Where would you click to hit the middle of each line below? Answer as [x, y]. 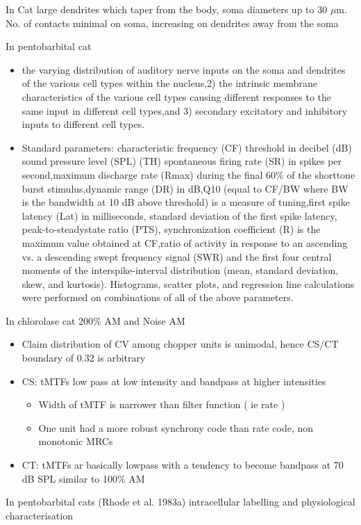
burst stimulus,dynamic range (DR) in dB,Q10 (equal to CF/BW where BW [185, 188]
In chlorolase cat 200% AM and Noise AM [95, 320]
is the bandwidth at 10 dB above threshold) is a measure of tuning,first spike [186, 202]
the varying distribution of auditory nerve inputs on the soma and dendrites [184, 69]
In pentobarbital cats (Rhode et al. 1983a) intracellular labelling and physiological [180, 502]
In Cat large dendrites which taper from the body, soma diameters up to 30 [167, 9]
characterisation [39, 515]
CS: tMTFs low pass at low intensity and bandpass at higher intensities [174, 381]
